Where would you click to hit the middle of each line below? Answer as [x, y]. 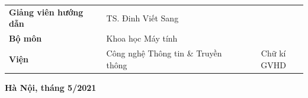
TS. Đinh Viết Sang [142, 18]
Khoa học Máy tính [142, 38]
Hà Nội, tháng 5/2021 [51, 87]
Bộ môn [25, 38]
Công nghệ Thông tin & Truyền [164, 53]
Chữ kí [273, 53]
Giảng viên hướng [46, 12]
